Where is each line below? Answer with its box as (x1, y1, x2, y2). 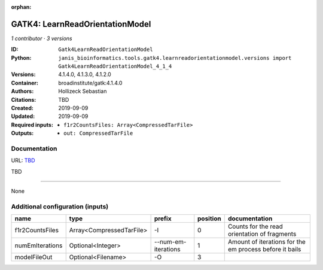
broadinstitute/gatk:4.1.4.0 (58, 79, 123, 86)
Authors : (11, 87, 34, 95)
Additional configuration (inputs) (11, 202, 109, 211)
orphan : (11, 4, 32, 10)
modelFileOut (14, 253, 53, 262)
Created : (11, 105, 34, 112)
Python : (11, 54, 32, 61)
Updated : (11, 113, 35, 120)
